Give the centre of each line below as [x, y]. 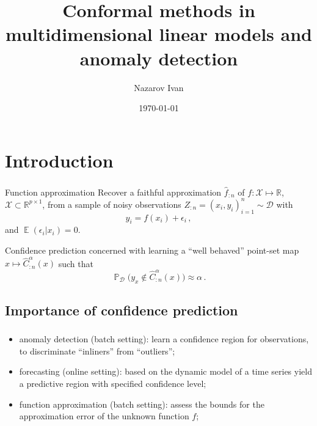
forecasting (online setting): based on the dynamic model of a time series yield [166, 371]
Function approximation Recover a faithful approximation [113, 192]
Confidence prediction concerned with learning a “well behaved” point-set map [152, 250]
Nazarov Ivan [159, 87]
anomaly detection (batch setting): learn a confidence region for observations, [164, 339]
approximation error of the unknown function [104, 416]
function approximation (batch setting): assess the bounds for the [142, 404]
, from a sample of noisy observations [112, 204]
